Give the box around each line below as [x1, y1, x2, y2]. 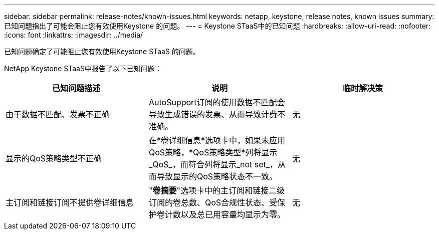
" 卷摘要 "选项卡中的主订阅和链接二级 [148, 185, 285, 195]
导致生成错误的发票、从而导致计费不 [148, 109, 285, 119]
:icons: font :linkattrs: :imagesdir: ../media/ [4, 31, 143, 39]
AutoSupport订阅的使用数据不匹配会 [148, 97, 285, 107]
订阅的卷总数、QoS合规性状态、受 [148, 197, 278, 207]
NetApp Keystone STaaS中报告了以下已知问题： [4, 64, 162, 73]
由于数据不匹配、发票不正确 [6, 109, 110, 119]
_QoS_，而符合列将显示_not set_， [148, 159, 278, 169]
